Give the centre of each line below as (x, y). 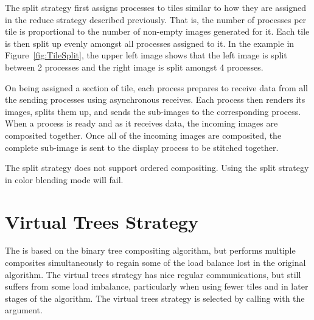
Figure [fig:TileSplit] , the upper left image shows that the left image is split (146, 55)
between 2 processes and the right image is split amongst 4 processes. (134, 67)
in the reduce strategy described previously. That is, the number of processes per (156, 19)
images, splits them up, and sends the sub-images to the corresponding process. (153, 111)
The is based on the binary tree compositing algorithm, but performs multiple (150, 250)
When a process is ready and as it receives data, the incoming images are (141, 123)
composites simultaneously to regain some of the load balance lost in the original (155, 263)
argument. (24, 310)
